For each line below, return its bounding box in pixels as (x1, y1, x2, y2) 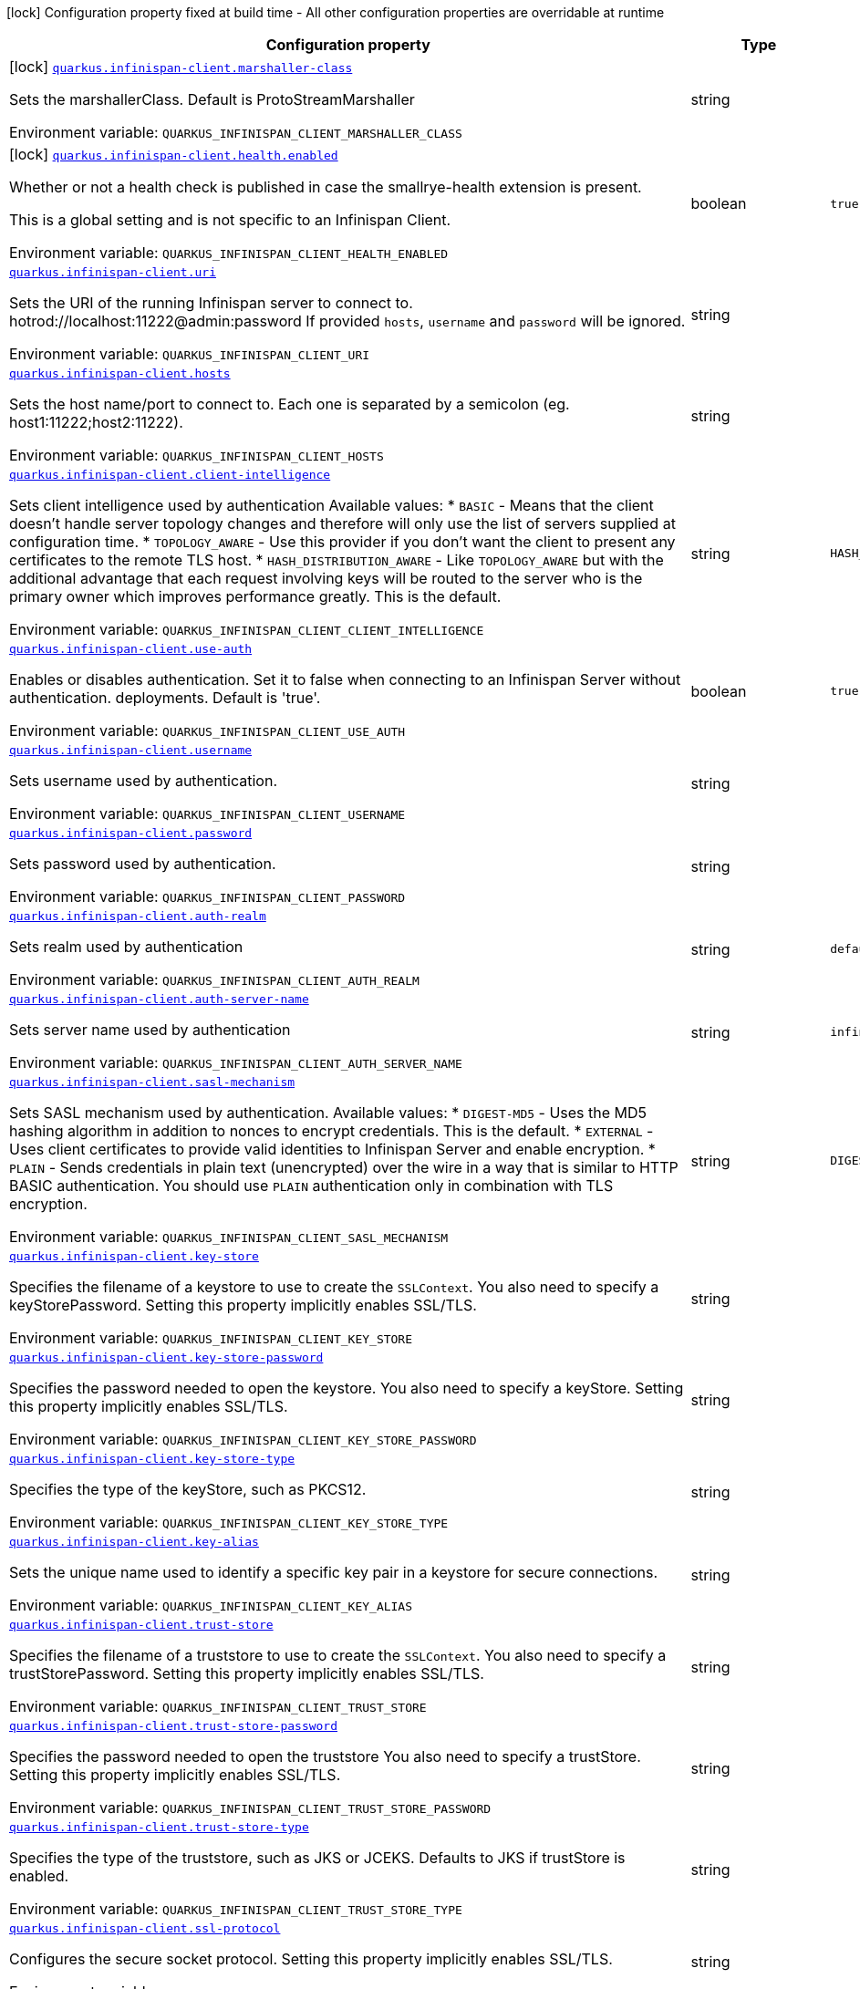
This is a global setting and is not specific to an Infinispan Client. (9, 211, 451, 229)
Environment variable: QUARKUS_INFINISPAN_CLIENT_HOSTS (9, 446, 384, 464)
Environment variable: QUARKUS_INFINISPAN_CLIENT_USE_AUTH (9, 721, 406, 740)
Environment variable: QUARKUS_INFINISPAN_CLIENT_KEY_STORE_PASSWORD (9, 1430, 477, 1448)
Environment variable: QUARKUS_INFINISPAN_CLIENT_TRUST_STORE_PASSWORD (9, 1798, 492, 1817)
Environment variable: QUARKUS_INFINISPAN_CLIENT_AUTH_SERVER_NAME (9, 1053, 462, 1072)
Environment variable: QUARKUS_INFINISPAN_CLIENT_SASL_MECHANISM (9, 1228, 449, 1246)
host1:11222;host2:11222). (9, 413, 183, 431)
